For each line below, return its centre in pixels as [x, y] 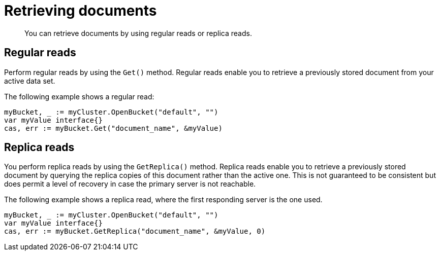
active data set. [30, 81]
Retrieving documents [81, 11]
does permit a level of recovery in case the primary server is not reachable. [130, 184]
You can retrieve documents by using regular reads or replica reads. [138, 33]
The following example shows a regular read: [79, 96]
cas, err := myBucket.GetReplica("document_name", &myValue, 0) [135, 231]
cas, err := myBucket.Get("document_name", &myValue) [113, 128]
